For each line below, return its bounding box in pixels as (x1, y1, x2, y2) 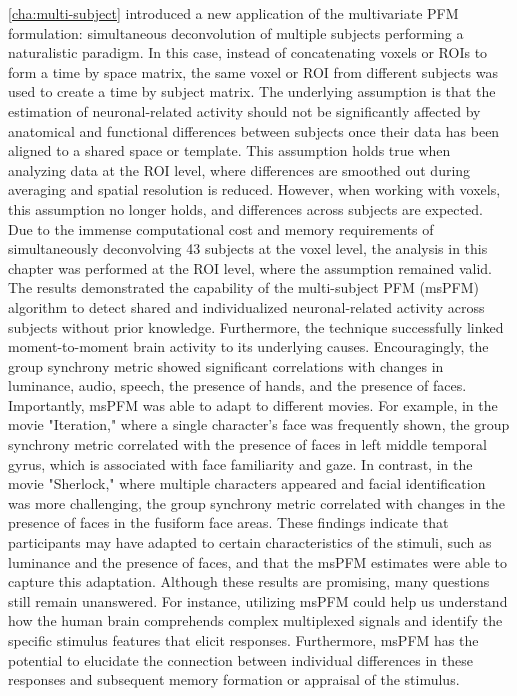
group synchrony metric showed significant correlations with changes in (8, 355, 444, 376)
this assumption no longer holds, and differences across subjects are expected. (8, 198, 483, 219)
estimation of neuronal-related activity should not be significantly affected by (8, 100, 481, 121)
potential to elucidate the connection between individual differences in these (8, 649, 473, 670)
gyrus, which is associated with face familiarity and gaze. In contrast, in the (8, 453, 473, 474)
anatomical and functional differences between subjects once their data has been (8, 120, 500, 141)
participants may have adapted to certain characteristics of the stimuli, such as (8, 532, 492, 553)
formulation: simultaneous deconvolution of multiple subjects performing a (8, 22, 464, 43)
